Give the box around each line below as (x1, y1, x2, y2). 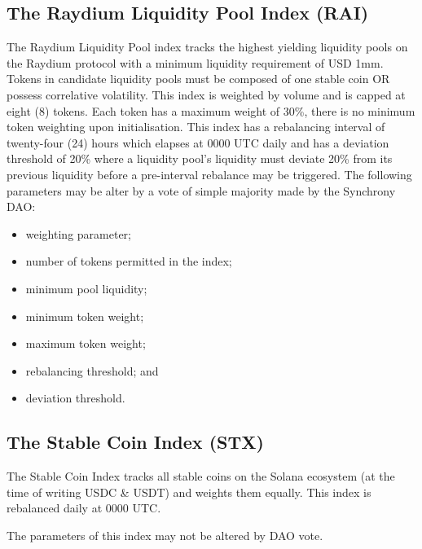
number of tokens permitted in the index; (25, 253, 232, 270)
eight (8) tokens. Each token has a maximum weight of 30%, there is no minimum (7, 102, 415, 119)
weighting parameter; (25, 225, 131, 242)
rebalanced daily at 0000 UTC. (7, 499, 161, 516)
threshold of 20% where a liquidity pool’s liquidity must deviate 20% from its (7, 150, 393, 167)
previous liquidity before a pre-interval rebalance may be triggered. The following (7, 165, 412, 182)
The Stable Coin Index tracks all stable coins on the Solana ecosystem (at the (7, 468, 395, 485)
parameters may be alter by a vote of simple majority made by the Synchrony (7, 182, 396, 199)
